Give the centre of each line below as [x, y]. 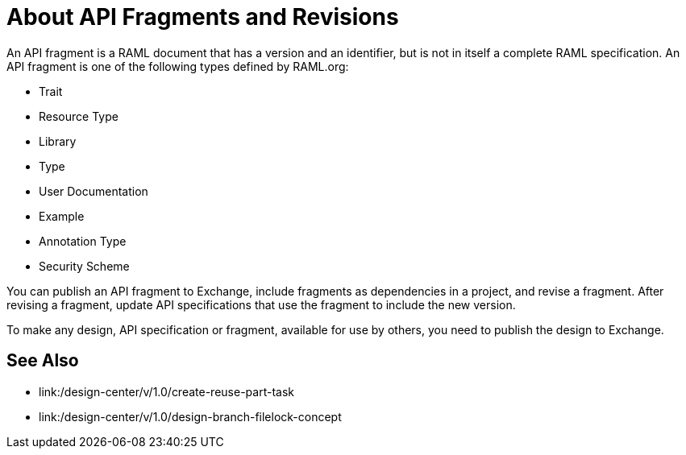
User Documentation [94, 191]
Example [62, 216]
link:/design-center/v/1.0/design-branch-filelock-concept [190, 416]
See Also [43, 361]
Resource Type [79, 116]
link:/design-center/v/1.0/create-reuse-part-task [166, 391]
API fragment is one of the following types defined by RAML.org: [178, 66]
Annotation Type [83, 241]
